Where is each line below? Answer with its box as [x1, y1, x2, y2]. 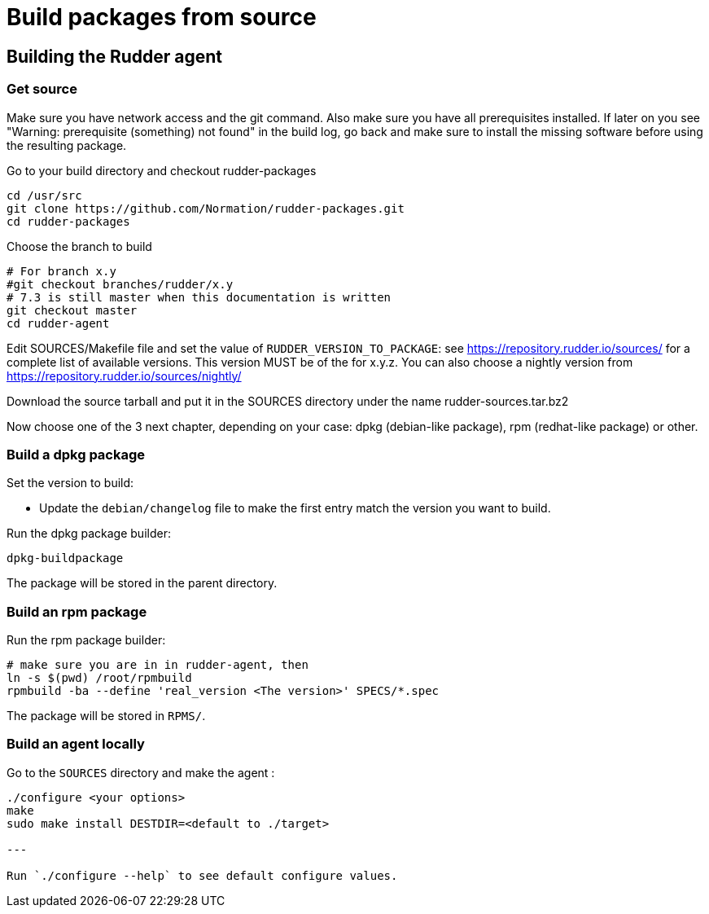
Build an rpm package [7, 603, 147, 620]
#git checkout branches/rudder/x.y [7, 277, 234, 291]
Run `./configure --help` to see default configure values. [7, 868, 398, 882]
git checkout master [7, 303, 138, 317]
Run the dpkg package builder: [7, 526, 171, 541]
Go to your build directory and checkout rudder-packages [7, 163, 317, 178]
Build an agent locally [7, 736, 145, 753]
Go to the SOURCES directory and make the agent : [7, 765, 275, 780]
